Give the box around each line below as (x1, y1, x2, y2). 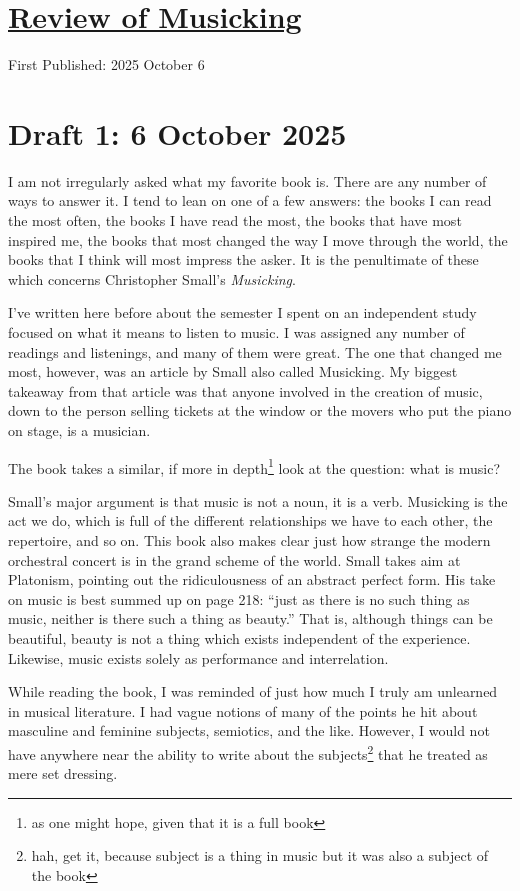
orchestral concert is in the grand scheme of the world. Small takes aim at (8, 549, 461, 570)
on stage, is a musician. (8, 419, 151, 440)
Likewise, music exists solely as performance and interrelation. (8, 647, 389, 668)
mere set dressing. (8, 763, 118, 784)
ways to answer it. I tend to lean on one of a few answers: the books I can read (8, 190, 492, 211)
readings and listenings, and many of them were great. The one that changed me (8, 341, 502, 362)
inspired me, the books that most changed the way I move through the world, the (8, 229, 508, 250)
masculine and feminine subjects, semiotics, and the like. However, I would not (8, 720, 490, 741)
